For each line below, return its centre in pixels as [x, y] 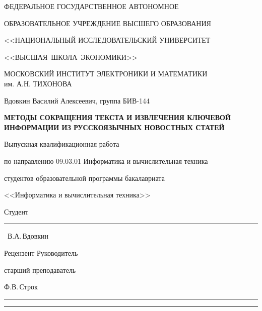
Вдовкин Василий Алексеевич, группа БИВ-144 [77, 100]
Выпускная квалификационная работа [62, 144]
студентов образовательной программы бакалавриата [84, 178]
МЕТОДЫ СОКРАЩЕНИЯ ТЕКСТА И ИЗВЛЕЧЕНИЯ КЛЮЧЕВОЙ [117, 117]
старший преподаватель [40, 270]
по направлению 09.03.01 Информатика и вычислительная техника [106, 161]
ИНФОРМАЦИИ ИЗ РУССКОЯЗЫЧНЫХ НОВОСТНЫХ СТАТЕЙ [114, 127]
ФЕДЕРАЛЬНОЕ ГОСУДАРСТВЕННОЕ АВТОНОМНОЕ [91, 6]
